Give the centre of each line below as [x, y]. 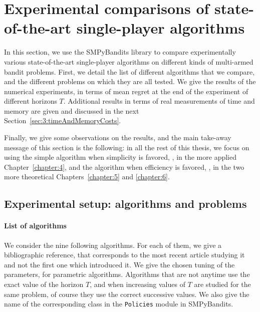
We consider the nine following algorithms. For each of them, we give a [113, 245]
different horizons [31, 101]
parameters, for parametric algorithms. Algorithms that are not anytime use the [127, 274]
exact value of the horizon [44, 284]
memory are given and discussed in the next [72, 110]
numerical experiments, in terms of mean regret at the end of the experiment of [126, 91]
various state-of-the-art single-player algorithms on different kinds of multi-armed [129, 61]
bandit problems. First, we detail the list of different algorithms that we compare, [129, 71]
